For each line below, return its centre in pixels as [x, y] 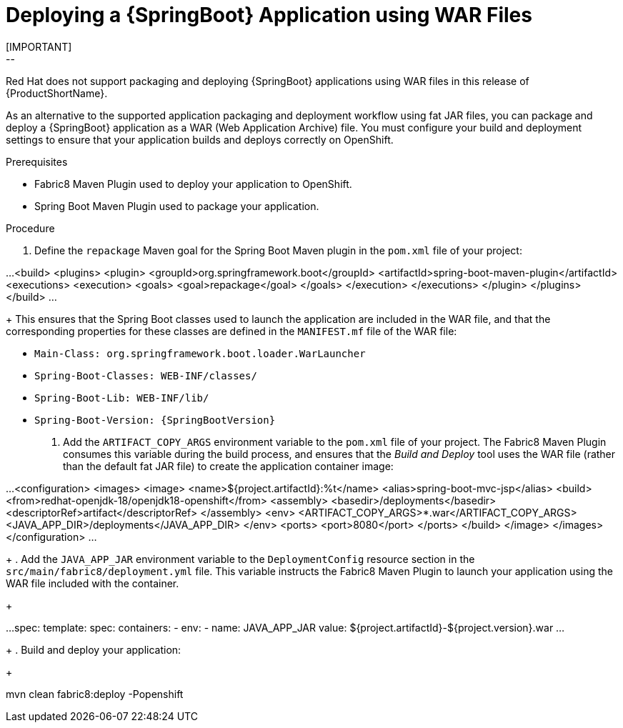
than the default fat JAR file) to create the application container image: [228, 466]
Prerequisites [37, 161]
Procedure [30, 228]
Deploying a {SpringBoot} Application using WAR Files [269, 15]
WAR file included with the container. [93, 583]
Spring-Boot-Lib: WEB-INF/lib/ [122, 398]
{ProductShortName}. [57, 93]
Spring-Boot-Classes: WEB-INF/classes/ [146, 375]
